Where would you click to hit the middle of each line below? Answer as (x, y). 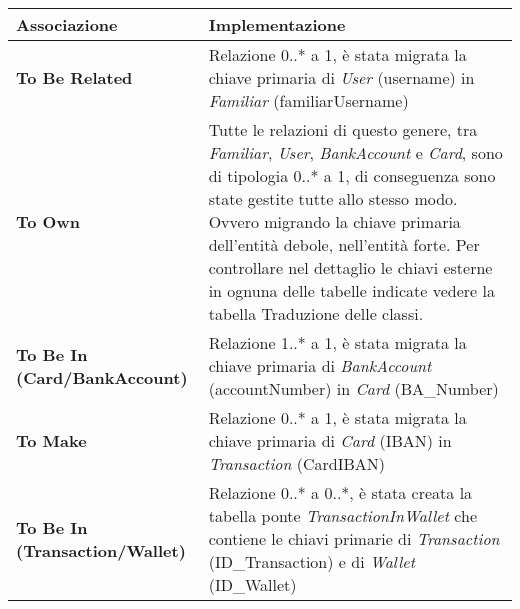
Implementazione (277, 24)
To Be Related (74, 77)
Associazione (67, 24)
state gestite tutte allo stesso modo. (333, 198)
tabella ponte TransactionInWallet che (343, 515)
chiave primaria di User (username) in (341, 77)
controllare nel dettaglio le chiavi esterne (350, 267)
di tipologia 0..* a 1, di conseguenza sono (352, 175)
